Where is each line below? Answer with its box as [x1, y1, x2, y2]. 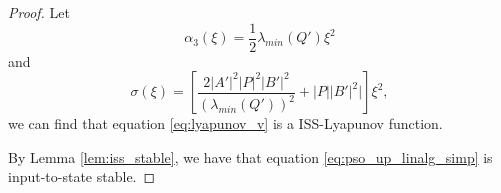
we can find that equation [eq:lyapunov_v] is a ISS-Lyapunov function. [8, 113, 443, 134]
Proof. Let [8, 2, 70, 22]
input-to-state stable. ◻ [8, 166, 156, 187]
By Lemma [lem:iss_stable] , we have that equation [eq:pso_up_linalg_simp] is [8, 146, 493, 167]
